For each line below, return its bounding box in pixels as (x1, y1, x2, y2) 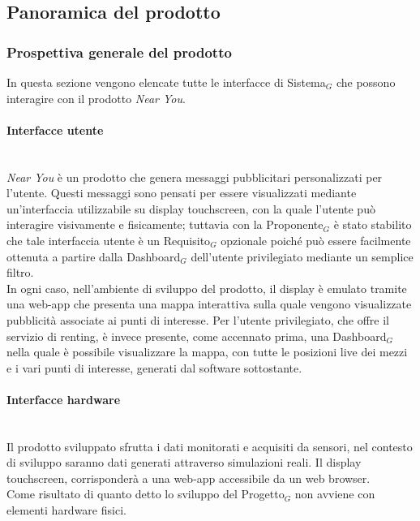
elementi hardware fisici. (6, 502, 126, 519)
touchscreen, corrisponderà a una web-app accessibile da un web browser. (6, 469, 371, 486)
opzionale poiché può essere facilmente (221, 231, 411, 248)
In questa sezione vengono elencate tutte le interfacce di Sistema (6, 74, 326, 90)
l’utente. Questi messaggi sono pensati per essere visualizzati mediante (6, 184, 357, 201)
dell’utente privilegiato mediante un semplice (191, 248, 414, 265)
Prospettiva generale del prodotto (6, 41, 232, 62)
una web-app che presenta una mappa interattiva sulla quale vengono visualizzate (6, 295, 412, 312)
